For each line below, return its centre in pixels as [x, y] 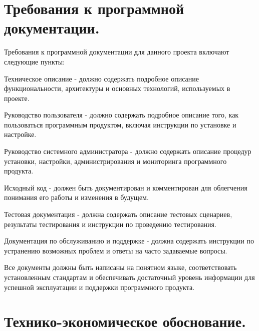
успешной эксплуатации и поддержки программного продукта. [99, 287]
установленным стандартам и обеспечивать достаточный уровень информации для [129, 277]
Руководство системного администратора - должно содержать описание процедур [128, 151]
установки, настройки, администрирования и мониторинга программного [115, 161]
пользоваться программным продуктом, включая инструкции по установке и [120, 124]
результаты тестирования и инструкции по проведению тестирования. [110, 224]
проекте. [17, 98]
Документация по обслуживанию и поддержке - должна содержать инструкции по [129, 241]
